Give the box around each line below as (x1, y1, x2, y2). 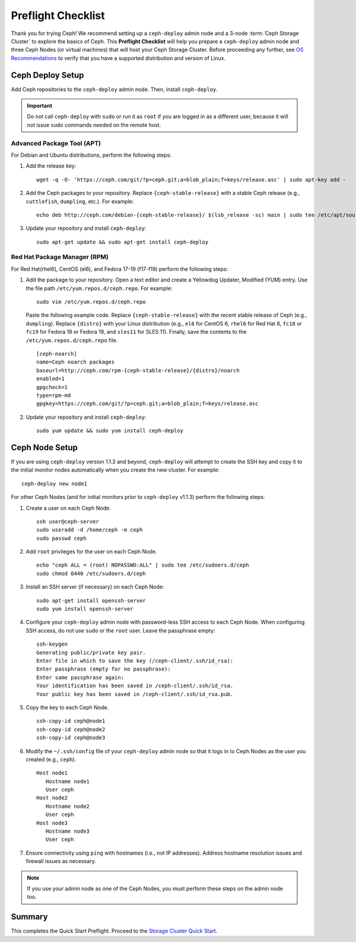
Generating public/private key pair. (36, 649, 147, 656)
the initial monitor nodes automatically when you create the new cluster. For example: (11, 466, 220, 473)
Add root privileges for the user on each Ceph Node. (26, 548, 157, 555)
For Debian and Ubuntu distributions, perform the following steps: (11, 151, 171, 159)
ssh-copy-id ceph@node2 (36, 726, 106, 733)
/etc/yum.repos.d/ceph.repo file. (26, 336, 118, 344)
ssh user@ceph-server (36, 518, 99, 525)
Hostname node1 (45, 778, 90, 785)
